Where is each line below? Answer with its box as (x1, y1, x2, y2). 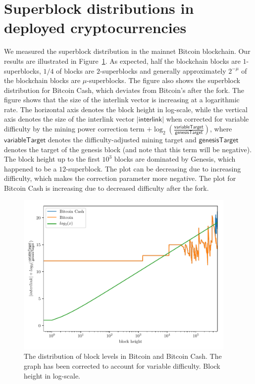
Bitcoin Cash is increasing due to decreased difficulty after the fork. (4, 183, 209, 193)
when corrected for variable (166, 114, 249, 124)
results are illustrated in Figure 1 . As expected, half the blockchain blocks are (4, 55, 241, 66)
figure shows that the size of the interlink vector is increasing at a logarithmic (4, 94, 240, 105)
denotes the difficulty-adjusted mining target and (48, 134, 197, 145)
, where (209, 124, 232, 134)
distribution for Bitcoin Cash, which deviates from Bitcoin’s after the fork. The (4, 85, 245, 95)
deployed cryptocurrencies (4, 17, 187, 38)
